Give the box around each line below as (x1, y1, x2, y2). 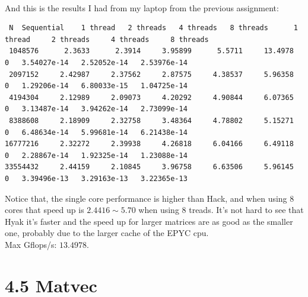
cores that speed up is (5, 204, 84, 216)
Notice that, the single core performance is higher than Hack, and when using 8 (5, 192, 294, 204)
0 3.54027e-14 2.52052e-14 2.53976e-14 (5, 58, 188, 67)
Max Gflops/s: (5, 238, 57, 250)
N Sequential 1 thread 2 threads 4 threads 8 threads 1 (9, 24, 298, 33)
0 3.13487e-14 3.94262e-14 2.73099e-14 (5, 105, 188, 114)
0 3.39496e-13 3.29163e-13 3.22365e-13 (5, 174, 188, 183)
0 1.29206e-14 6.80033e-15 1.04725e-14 (5, 82, 188, 91)
